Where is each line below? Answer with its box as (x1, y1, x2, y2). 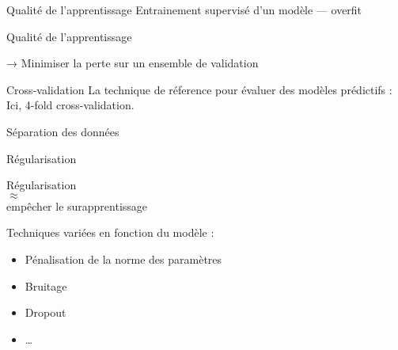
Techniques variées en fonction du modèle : (6, 224, 214, 241)
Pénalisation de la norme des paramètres (25, 250, 222, 267)
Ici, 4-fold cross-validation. (6, 97, 135, 113)
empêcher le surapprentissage (6, 197, 148, 214)
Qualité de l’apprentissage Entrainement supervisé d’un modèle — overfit (6, 2, 362, 17)
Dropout (25, 304, 66, 321)
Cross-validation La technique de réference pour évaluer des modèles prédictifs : (6, 81, 392, 97)
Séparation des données (6, 123, 119, 139)
